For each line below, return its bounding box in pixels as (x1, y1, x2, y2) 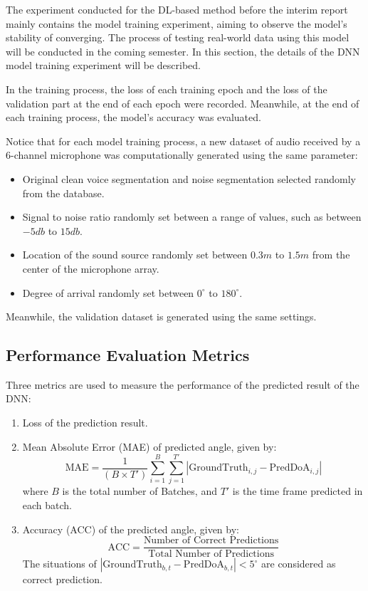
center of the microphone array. (22, 261, 159, 276)
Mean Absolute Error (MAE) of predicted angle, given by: (22, 439, 277, 454)
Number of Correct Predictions (143, 535, 279, 546)
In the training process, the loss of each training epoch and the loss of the (6, 81, 327, 96)
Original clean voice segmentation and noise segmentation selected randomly (22, 171, 356, 186)
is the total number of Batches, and (62, 483, 217, 498)
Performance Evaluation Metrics (6, 344, 250, 366)
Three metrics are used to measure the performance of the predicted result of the (6, 377, 359, 392)
